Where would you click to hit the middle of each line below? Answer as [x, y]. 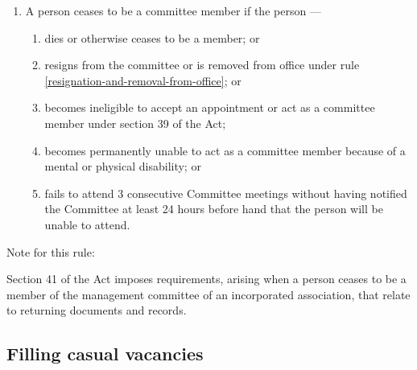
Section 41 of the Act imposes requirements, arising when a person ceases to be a [206, 279]
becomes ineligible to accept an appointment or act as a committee [210, 107]
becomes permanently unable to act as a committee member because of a [225, 150]
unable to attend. [87, 224]
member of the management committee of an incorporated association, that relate [208, 294]
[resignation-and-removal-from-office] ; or [143, 80]
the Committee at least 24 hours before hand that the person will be [214, 209]
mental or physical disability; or [123, 166]
